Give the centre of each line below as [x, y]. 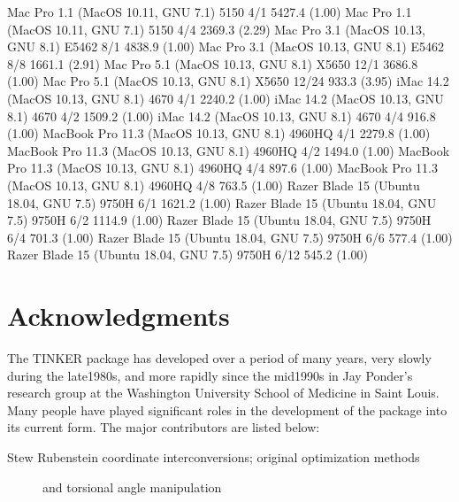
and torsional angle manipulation [132, 487]
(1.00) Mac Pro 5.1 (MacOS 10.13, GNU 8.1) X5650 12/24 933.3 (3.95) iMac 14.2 [228, 81]
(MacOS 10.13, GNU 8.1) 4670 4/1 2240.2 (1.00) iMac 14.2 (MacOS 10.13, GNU [226, 98]
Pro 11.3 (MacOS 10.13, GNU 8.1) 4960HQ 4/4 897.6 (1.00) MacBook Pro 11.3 [222, 168]
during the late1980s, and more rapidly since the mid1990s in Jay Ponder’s [210, 375]
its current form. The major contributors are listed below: [164, 427]
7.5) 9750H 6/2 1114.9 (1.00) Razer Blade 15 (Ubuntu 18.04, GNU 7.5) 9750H [219, 220]
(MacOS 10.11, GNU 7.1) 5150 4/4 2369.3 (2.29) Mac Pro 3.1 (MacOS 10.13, [216, 29]
